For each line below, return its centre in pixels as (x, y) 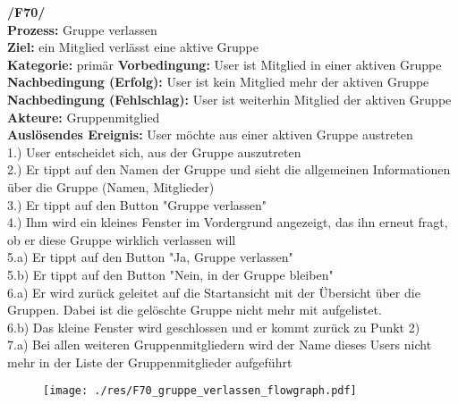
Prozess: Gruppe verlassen (82, 29)
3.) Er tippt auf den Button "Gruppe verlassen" (137, 204)
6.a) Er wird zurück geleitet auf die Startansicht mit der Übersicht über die (214, 292)
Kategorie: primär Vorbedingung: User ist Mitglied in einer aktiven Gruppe (225, 64)
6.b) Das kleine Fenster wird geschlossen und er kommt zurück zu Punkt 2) (214, 327)
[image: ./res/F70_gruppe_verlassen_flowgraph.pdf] (200, 391)
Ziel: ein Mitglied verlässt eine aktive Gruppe (133, 47)
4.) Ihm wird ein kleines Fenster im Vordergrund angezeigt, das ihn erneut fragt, (228, 222)
